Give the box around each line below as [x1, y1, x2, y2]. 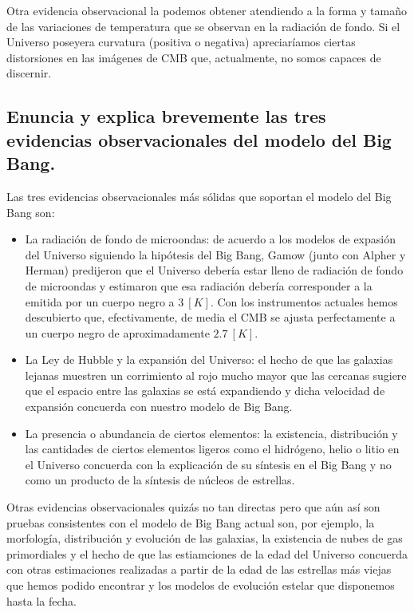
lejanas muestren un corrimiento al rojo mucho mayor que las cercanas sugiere [25, 366, 407, 383]
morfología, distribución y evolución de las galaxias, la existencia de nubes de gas [6, 530, 403, 547]
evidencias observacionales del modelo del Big [6, 127, 392, 152]
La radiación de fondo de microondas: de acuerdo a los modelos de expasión [25, 231, 396, 247]
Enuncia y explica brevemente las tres [6, 104, 326, 128]
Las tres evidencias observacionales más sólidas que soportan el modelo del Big [6, 188, 392, 204]
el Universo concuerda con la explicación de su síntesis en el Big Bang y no [25, 456, 392, 472]
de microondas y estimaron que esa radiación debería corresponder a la [25, 277, 373, 294]
